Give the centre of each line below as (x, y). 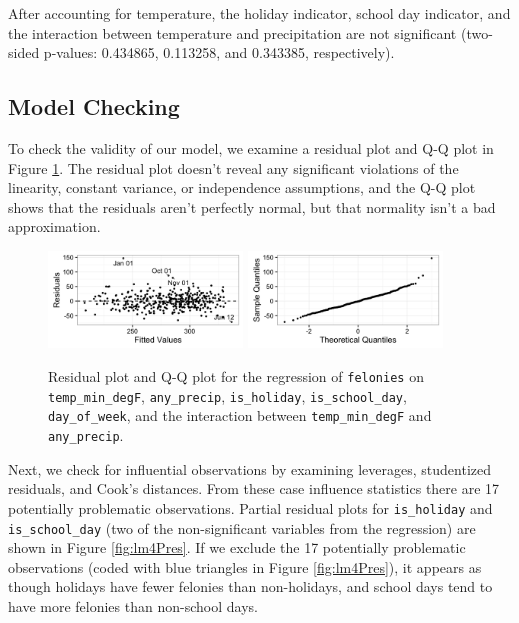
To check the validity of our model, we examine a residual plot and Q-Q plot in (251, 147)
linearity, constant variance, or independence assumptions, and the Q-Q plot (242, 187)
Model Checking (94, 106)
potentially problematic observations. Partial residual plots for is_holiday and (250, 507)
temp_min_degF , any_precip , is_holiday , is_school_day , (227, 395)
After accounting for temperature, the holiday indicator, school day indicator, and (259, 13)
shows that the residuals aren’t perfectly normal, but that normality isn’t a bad (252, 206)
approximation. (54, 226)
